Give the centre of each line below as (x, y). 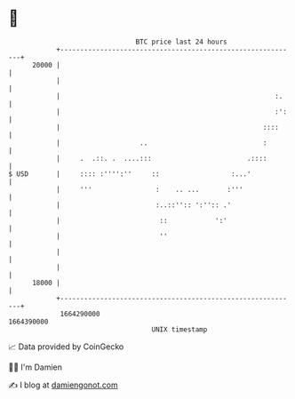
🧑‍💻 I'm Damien (36, 367)
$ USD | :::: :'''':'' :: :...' (130, 174)
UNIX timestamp (179, 329)
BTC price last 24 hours (181, 42)
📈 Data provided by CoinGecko (66, 347)
